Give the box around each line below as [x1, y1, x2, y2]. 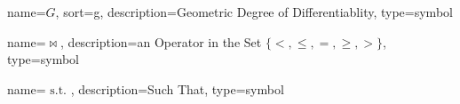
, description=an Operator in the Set [60, 32, 262, 51]
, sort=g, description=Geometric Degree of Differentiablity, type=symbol [55, 3, 453, 20]
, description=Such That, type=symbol [70, 79, 284, 98]
